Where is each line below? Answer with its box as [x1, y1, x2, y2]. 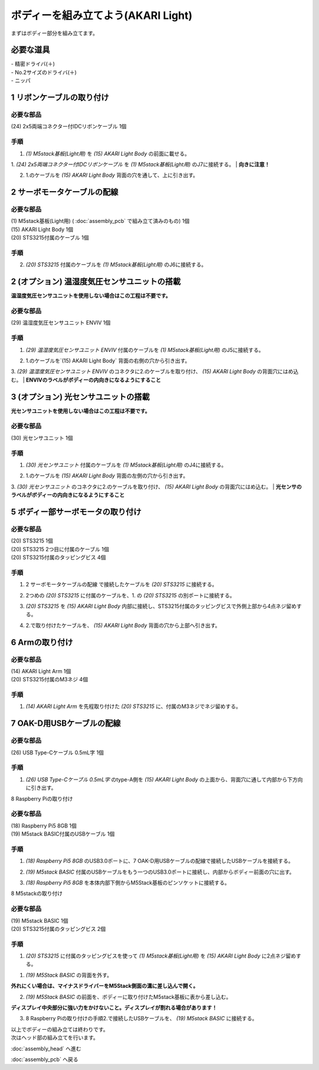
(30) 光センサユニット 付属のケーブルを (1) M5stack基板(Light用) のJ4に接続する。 [25, 461, 227, 468]
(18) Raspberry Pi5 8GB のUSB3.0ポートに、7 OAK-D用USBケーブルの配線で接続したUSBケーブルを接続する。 [25, 858, 294, 865]
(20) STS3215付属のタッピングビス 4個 [11, 554, 106, 561]
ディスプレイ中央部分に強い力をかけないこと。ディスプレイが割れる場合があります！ [11, 1004, 218, 1011]
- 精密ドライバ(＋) [11, 60, 56, 67]
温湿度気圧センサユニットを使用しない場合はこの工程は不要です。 [11, 292, 171, 299]
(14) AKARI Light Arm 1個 [11, 667, 71, 674]
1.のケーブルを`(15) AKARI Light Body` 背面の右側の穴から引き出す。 [25, 357, 190, 364]
